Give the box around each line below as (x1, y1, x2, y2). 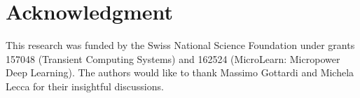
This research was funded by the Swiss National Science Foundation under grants (6, 38, 355, 52)
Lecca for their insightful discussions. (6, 78, 164, 93)
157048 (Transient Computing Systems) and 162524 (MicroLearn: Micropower (6, 51, 340, 66)
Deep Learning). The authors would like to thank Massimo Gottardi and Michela (6, 65, 354, 80)
